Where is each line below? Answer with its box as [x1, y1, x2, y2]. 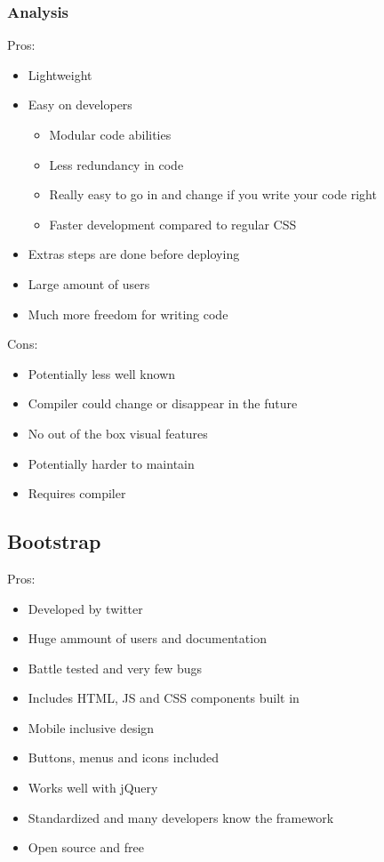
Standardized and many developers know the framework [28, 808, 334, 826]
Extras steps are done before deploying [28, 245, 240, 263]
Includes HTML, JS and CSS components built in [28, 689, 300, 707]
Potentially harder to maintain [28, 454, 195, 472]
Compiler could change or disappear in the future [28, 394, 298, 413]
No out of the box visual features [28, 423, 208, 442]
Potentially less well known [28, 364, 176, 383]
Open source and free [28, 838, 144, 857]
